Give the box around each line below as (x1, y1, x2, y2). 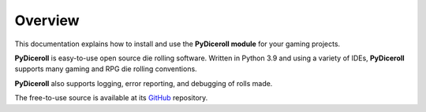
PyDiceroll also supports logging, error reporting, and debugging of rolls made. (14, 78, 273, 88)
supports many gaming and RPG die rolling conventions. (14, 64, 197, 74)
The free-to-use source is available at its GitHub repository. (14, 93, 208, 103)
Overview (14, 12, 80, 29)
